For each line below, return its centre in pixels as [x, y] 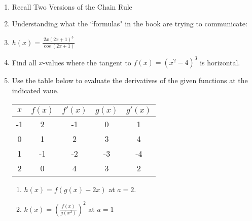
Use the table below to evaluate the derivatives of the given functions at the [130, 80]
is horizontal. [220, 62]
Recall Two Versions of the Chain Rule [72, 6]
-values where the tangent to [87, 62]
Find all [24, 62]
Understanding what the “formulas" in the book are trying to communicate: [130, 24]
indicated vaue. [35, 90]
